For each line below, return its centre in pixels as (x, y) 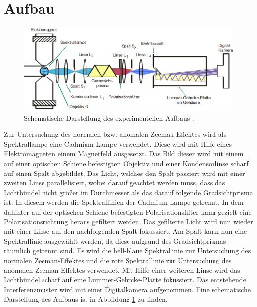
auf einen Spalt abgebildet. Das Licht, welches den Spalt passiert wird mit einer (125, 173)
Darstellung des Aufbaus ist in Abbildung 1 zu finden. (86, 299)
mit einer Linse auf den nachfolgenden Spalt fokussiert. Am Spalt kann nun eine (126, 231)
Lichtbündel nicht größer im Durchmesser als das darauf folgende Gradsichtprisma (128, 192)
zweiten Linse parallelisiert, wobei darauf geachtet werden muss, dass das (115, 183)
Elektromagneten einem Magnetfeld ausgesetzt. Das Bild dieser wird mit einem (124, 153)
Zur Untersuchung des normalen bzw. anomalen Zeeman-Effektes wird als (115, 134)
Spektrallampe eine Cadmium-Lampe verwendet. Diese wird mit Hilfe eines (118, 144)
